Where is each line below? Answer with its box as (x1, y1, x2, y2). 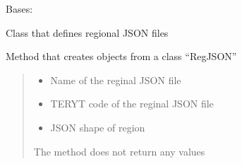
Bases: (6, 1, 33, 16)
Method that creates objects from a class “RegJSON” (6, 49, 237, 64)
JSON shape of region (50, 119, 145, 134)
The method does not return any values (33, 143, 205, 158)
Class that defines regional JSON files (6, 25, 169, 40)
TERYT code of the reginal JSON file (50, 96, 214, 111)
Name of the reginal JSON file (50, 72, 181, 87)
